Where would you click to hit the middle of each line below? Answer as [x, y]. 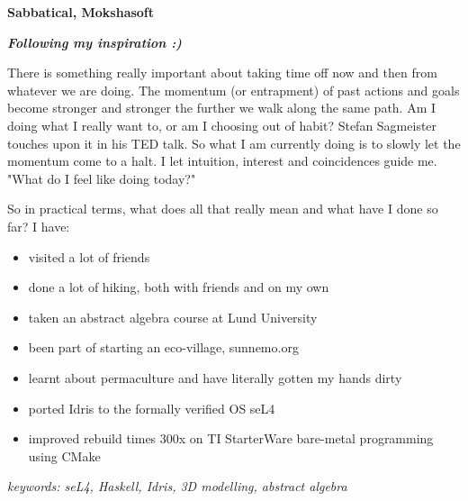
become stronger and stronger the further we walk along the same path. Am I [222, 108]
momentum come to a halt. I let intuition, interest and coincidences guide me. [222, 161]
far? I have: [39, 226]
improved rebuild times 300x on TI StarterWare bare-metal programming [231, 438]
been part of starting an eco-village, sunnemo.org [163, 347]
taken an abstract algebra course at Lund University [173, 317]
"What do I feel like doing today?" [102, 178]
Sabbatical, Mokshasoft [81, 12]
